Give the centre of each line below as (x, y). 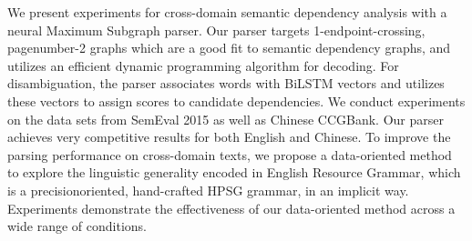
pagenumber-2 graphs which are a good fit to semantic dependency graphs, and (229, 48)
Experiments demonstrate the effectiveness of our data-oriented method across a (231, 208)
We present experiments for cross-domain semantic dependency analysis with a (227, 12)
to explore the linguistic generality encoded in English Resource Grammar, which (234, 172)
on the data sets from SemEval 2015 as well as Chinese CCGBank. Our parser (226, 119)
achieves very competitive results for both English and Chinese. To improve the (229, 137)
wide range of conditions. (77, 226)
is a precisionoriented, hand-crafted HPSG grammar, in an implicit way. (208, 190)
